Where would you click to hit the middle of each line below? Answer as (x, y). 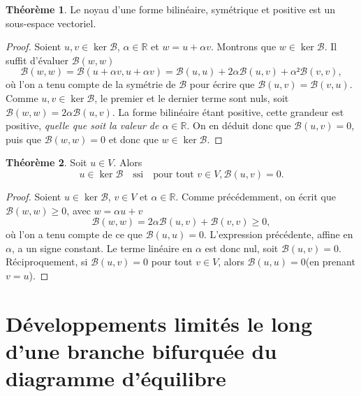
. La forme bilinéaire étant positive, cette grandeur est (228, 111)
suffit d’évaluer (37, 60)
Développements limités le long (159, 323)
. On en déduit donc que (239, 125)
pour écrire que (222, 84)
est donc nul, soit (242, 248)
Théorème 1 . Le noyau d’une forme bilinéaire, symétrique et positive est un (171, 9)
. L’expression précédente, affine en (278, 234)
